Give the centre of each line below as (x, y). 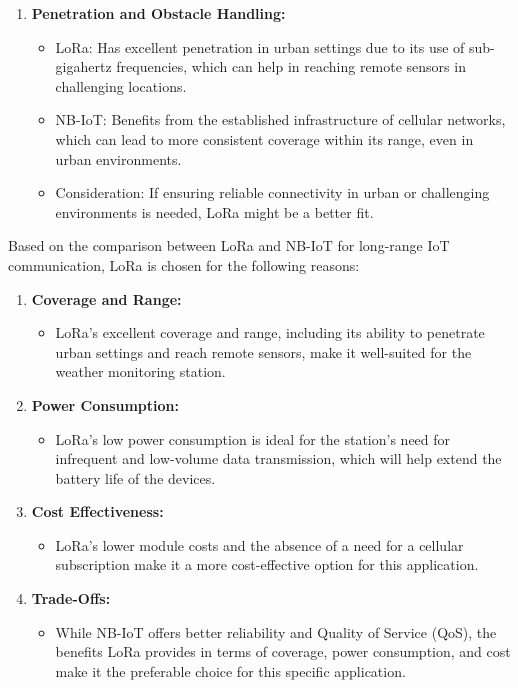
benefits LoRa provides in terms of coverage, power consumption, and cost (283, 651)
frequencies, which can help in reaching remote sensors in (291, 66)
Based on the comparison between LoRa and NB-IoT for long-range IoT (229, 245)
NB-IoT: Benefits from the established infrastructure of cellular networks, (280, 119)
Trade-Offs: (71, 598)
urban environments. (118, 158)
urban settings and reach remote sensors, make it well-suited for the (263, 351)
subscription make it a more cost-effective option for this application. (267, 564)
